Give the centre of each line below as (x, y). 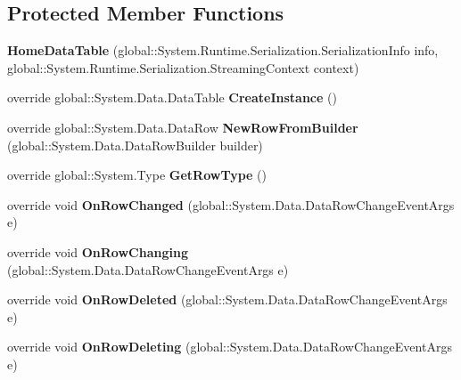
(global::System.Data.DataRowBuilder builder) (135, 145)
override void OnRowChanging (98, 251)
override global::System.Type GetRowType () (137, 175)
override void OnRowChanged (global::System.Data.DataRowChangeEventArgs (231, 204)
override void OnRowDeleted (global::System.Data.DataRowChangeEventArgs (227, 299)
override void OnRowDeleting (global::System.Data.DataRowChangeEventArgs (230, 347)
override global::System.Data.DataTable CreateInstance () (172, 97)
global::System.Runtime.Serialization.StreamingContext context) (183, 67)
